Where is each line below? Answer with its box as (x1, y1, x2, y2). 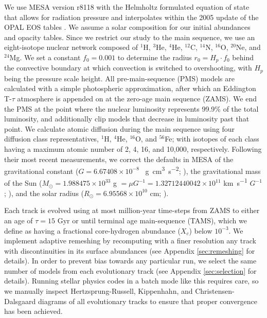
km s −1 (223, 176, 247, 188)
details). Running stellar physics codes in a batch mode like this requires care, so (4, 275, 259, 286)
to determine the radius (117, 51, 192, 62)
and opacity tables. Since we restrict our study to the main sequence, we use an (4, 31, 255, 42)
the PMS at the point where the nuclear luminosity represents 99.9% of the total (4, 103, 259, 114)
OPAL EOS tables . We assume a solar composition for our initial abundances (4, 22, 251, 32)
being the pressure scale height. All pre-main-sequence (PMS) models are (4, 73, 235, 83)
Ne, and (236, 42, 261, 52)
